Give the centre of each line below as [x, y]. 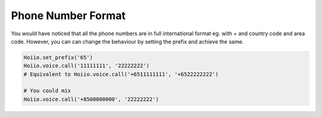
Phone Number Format [68, 16]
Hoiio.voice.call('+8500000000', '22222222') [91, 99]
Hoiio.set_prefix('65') [58, 57]
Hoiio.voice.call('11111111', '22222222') [86, 66]
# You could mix [47, 91]
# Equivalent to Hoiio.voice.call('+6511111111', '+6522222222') [121, 74]
